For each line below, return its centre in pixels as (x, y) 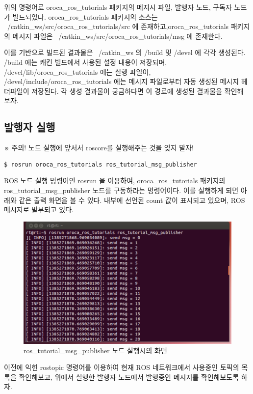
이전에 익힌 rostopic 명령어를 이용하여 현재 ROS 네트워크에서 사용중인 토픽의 (122, 367)
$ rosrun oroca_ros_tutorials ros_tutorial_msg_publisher (101, 164)
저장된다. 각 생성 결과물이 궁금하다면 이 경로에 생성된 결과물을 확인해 (138, 91)
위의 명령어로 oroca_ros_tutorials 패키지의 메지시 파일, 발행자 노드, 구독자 (118, 7)
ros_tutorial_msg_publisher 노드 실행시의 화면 (95, 351)
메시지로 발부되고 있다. (39, 210)
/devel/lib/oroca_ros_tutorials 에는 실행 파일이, (77, 71)
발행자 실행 (30, 127)
